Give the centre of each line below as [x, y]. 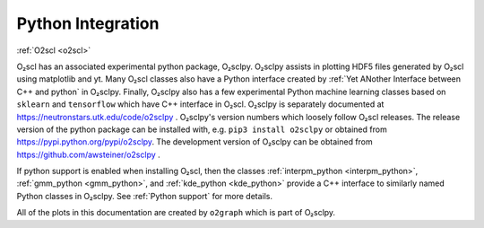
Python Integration [88, 23]
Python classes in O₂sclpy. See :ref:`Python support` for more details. [145, 196]
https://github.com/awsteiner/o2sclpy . [88, 154]
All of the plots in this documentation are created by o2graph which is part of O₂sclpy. [176, 213]
